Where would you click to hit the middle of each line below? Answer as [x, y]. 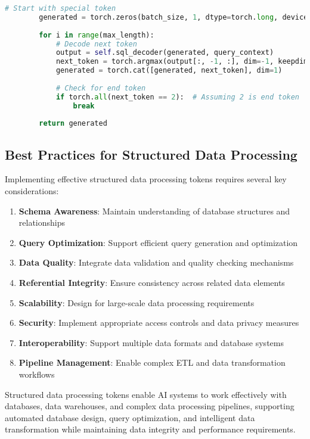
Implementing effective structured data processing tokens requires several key [146, 179]
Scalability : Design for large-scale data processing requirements [137, 302]
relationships [42, 222]
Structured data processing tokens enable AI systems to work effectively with [146, 394]
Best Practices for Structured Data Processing [151, 154]
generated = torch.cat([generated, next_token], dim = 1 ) [169, 71]
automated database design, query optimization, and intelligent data [130, 417]
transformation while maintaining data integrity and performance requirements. [150, 429]
